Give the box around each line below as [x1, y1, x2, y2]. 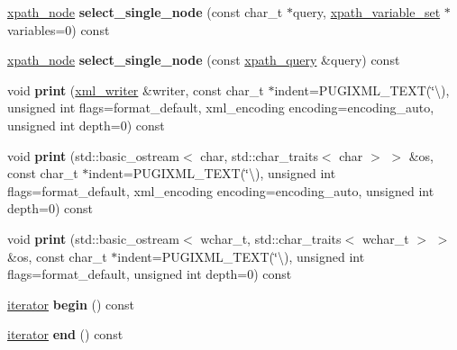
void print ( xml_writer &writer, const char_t [7, 80, 264, 99]
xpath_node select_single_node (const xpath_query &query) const [7, 50, 400, 69]
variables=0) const [7, 20, 110, 39]
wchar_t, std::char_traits [200, 229, 342, 247]
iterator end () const [7, 325, 123, 344]
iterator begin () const [7, 294, 135, 313]
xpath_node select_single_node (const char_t [7, 3, 283, 21]
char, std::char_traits [200, 146, 318, 165]
